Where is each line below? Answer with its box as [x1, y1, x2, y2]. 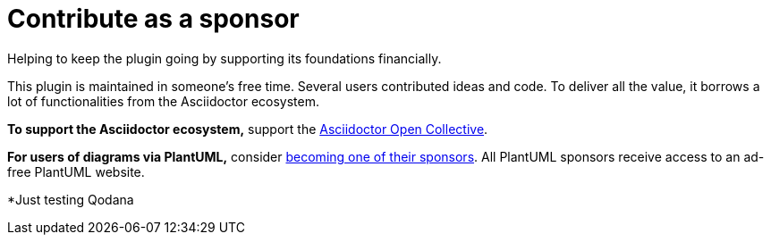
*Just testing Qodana [7, 191, 134, 207]
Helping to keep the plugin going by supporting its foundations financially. [7, 50, 442, 66]
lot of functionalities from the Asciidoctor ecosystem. [7, 93, 320, 109]
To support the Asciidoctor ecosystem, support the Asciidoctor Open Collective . [7, 121, 488, 137]
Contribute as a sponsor [7, 4, 300, 34]
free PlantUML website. [7, 163, 145, 179]
